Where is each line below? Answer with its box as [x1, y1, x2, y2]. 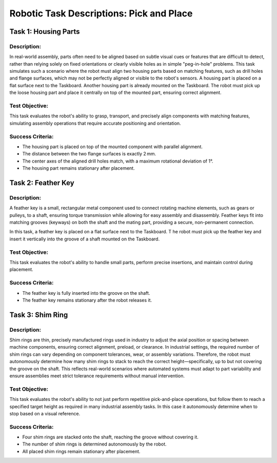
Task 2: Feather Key [9, 178, 74, 187]
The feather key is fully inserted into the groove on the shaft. [22, 290, 150, 296]
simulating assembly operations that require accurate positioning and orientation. [9, 120, 182, 126]
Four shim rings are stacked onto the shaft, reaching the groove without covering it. [22, 434, 199, 440]
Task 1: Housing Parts [9, 27, 80, 36]
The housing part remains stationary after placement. [22, 165, 135, 171]
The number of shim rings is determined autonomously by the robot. [22, 441, 167, 447]
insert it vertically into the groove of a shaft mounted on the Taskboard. [9, 236, 160, 242]
